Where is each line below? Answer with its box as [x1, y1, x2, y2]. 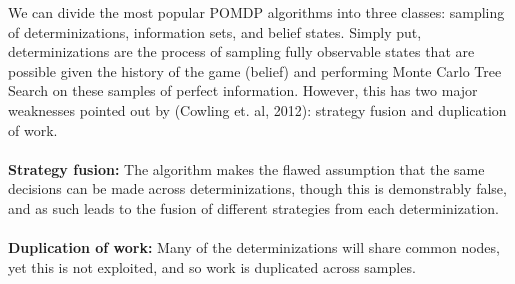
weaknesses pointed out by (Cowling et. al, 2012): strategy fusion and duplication [8, 99, 507, 120]
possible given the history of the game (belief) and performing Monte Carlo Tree [8, 60, 502, 81]
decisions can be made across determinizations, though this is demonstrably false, [8, 178, 507, 199]
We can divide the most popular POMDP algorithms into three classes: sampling [8, 2, 505, 22]
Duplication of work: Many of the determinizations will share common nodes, [8, 237, 500, 258]
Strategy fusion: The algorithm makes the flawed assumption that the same [8, 158, 485, 179]
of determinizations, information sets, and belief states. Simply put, [8, 21, 422, 42]
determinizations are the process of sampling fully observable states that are [8, 41, 475, 62]
